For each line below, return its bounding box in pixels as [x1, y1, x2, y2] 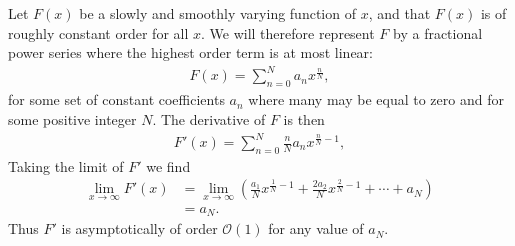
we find [146, 155, 191, 176]
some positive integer [8, 108, 137, 129]
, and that [368, 3, 431, 24]
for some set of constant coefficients [8, 89, 225, 110]
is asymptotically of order [61, 218, 218, 239]
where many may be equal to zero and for [248, 89, 504, 110]
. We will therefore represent [201, 22, 375, 43]
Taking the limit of [8, 155, 124, 176]
